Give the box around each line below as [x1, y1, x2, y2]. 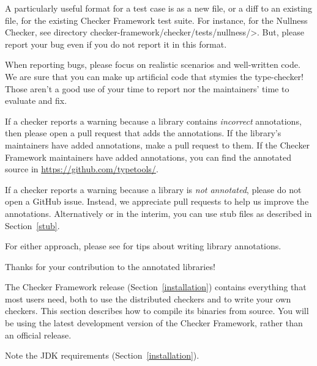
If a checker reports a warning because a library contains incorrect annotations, [5, 114, 302, 127]
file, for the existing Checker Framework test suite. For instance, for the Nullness [5, 13, 308, 26]
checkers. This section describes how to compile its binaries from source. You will [5, 304, 309, 317]
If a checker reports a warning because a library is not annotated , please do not [5, 183, 302, 196]
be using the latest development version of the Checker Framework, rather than [5, 317, 303, 329]
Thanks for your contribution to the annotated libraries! [5, 260, 215, 273]
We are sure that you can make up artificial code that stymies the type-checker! [5, 70, 304, 82]
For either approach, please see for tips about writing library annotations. [5, 240, 282, 252]
